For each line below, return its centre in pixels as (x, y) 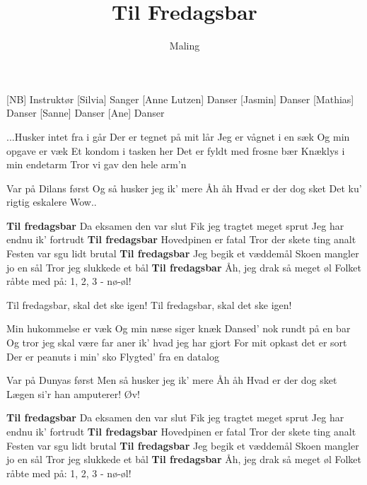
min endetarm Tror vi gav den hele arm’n (97, 164)
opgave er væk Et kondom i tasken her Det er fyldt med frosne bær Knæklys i (176, 150)
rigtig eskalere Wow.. (52, 202)
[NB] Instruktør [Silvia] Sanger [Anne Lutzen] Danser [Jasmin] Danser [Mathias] (180, 99)
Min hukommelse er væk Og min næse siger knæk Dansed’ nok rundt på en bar (179, 328)
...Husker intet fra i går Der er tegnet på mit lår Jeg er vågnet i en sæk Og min (178, 136)
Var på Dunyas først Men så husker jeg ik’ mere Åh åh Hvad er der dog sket (172, 380)
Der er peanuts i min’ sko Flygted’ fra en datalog (113, 356)
